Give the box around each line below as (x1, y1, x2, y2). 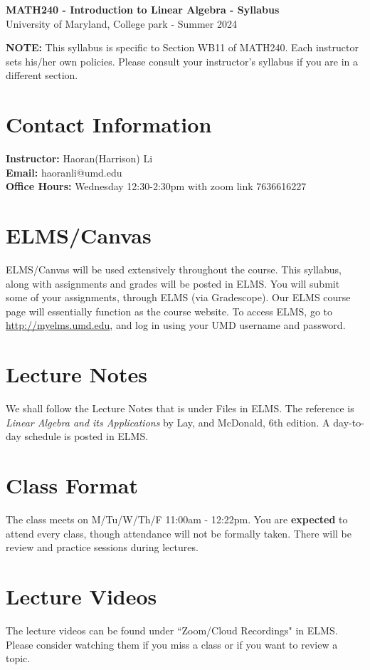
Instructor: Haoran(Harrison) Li (6, 151, 153, 166)
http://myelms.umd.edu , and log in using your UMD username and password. (6, 318, 346, 333)
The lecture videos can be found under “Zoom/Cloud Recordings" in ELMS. (6, 622, 338, 637)
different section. (6, 68, 78, 83)
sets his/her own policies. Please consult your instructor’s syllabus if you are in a (6, 53, 359, 68)
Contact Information (6, 110, 212, 139)
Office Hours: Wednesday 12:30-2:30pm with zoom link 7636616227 (6, 179, 307, 194)
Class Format (6, 471, 138, 500)
